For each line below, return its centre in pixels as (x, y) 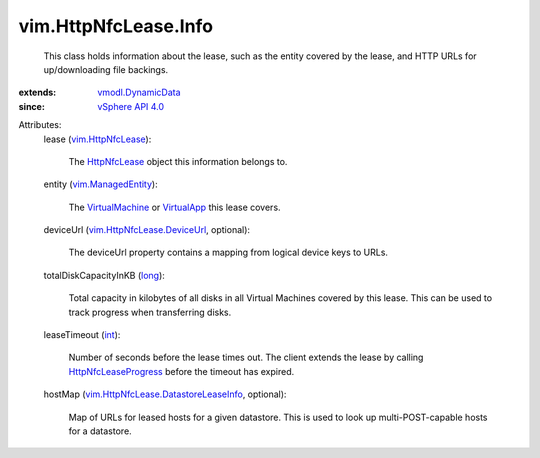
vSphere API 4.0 (131, 106)
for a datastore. (100, 431)
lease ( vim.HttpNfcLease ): (97, 139)
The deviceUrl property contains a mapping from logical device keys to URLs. (228, 252)
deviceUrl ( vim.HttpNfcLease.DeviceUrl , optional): (146, 230)
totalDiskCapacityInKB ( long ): (104, 275)
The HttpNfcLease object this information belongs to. (178, 161)
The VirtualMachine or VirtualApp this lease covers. (174, 207)
